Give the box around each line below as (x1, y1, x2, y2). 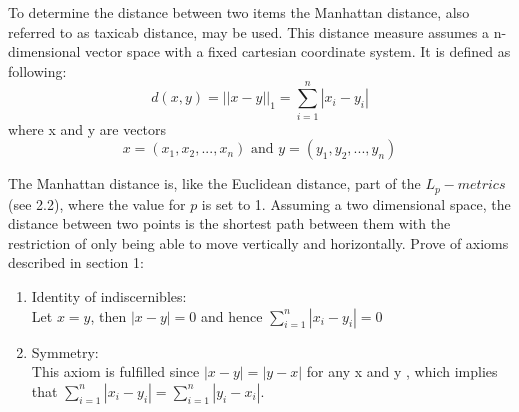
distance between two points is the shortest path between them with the (8, 213, 451, 234)
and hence (200, 305, 263, 326)
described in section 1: (8, 252, 144, 273)
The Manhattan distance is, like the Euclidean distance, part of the (8, 173, 421, 194)
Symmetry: (31, 341, 99, 362)
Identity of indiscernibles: (31, 285, 187, 306)
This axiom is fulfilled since (31, 361, 200, 382)
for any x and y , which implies (306, 361, 498, 382)
